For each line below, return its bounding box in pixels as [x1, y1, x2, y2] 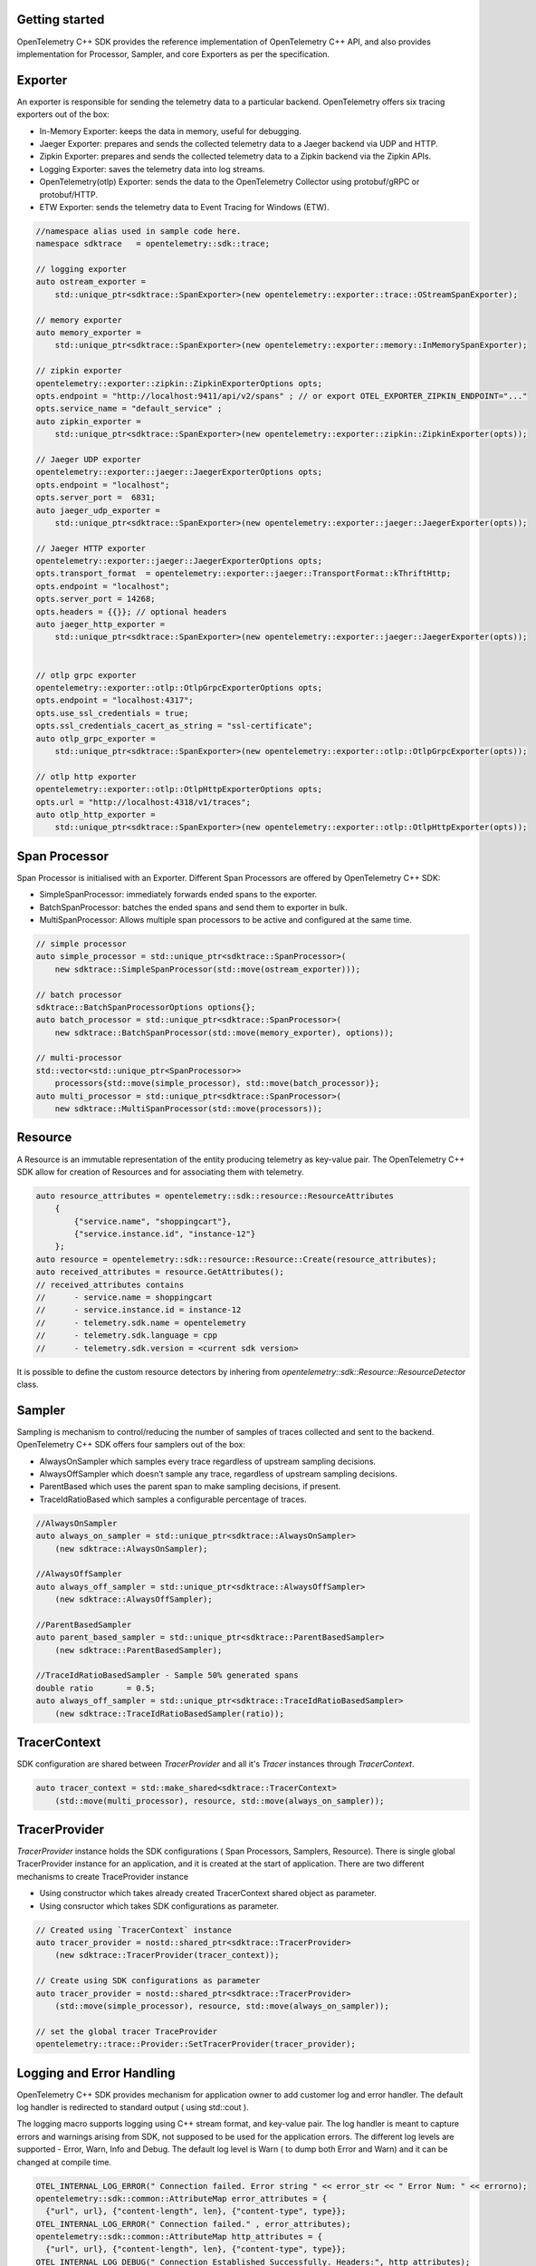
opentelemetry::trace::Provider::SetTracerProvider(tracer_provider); [35, 2039, 357, 2049]
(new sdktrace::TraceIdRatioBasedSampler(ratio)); [54, 1709, 284, 1719]
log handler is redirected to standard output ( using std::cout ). [16, 2101, 249, 2112]
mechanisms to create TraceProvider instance [16, 1871, 189, 1882]
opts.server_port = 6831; [35, 492, 156, 503]
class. [16, 1379, 40, 1390]
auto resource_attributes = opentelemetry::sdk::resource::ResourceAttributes [35, 1190, 394, 1201]
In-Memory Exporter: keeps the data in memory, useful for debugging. [39, 125, 302, 136]
